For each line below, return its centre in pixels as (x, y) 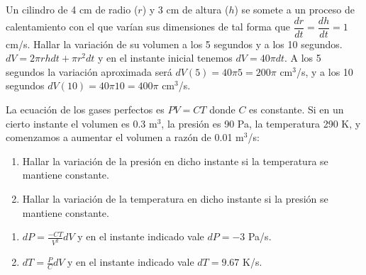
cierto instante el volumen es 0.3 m (82, 123)
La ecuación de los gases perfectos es (85, 110)
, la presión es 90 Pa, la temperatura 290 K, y (261, 123)
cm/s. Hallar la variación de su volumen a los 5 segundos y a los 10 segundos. (174, 44)
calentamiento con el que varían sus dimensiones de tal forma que (148, 27)
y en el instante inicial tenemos (165, 58)
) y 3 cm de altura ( (185, 9)
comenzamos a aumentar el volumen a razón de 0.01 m (125, 137)
